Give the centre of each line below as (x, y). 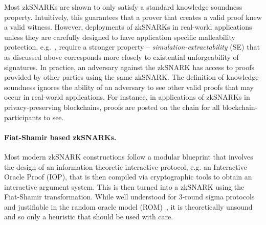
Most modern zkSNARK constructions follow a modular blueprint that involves (129, 156)
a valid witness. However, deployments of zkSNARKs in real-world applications (128, 27)
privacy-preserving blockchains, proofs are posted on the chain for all (112, 107)
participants (23, 117)
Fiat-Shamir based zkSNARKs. (60, 137)
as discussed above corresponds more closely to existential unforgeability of (121, 57)
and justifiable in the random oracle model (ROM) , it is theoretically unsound (128, 206)
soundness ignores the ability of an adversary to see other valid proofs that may (129, 87)
